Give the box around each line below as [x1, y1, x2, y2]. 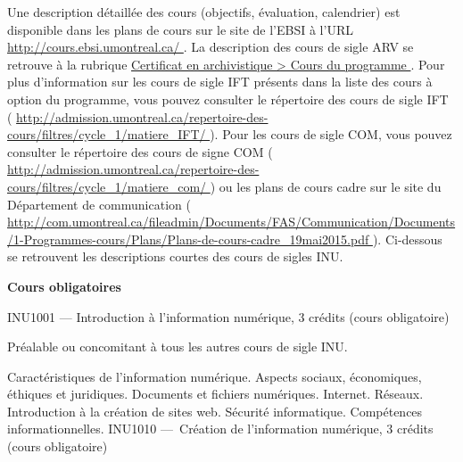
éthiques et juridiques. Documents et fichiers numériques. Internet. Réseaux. [7, 384, 424, 403]
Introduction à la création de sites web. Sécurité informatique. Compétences [7, 401, 423, 420]
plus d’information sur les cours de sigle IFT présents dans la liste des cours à [7, 72, 433, 91]
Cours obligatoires [7, 276, 121, 295]
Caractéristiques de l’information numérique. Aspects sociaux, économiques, [7, 367, 422, 385]
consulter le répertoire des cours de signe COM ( [7, 142, 273, 161]
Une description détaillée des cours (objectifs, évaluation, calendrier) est [7, 3, 401, 21]
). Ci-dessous [372, 229, 442, 248]
